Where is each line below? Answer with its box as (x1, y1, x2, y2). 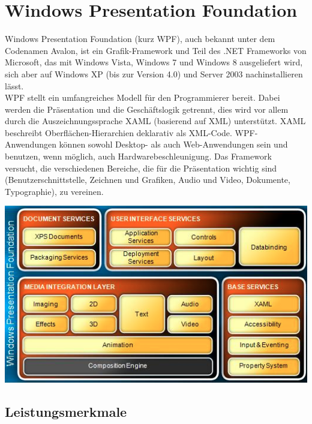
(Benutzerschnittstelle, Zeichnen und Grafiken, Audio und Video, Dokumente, (5, 173, 290, 186)
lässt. (5, 79, 24, 92)
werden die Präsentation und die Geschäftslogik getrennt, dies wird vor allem (5, 103, 289, 115)
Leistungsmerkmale (5, 402, 127, 421)
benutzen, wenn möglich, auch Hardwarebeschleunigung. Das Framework (5, 150, 272, 163)
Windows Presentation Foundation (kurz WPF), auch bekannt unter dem (5, 32, 275, 45)
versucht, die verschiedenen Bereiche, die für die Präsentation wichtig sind (5, 161, 277, 174)
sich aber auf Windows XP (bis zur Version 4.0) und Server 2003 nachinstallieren (5, 67, 303, 80)
